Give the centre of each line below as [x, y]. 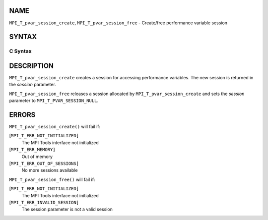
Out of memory [37, 157]
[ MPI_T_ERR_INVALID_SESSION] [44, 202]
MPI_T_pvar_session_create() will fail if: [55, 127]
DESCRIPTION [32, 66]
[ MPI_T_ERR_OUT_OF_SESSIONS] [44, 164]
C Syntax [20, 51]
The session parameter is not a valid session [67, 209]
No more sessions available [50, 170]
